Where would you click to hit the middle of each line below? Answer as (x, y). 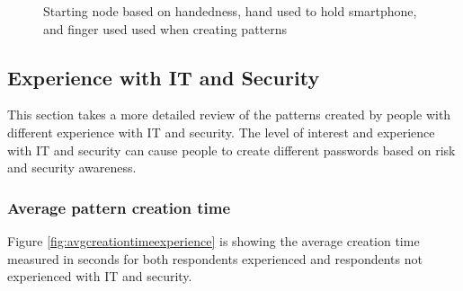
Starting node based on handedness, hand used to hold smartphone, (230, 11)
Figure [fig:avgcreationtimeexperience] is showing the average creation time (214, 240)
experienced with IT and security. (100, 276)
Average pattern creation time (119, 207)
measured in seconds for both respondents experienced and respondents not (215, 258)
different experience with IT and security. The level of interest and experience (221, 132)
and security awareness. (72, 168)
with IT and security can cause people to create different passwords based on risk (231, 150)
